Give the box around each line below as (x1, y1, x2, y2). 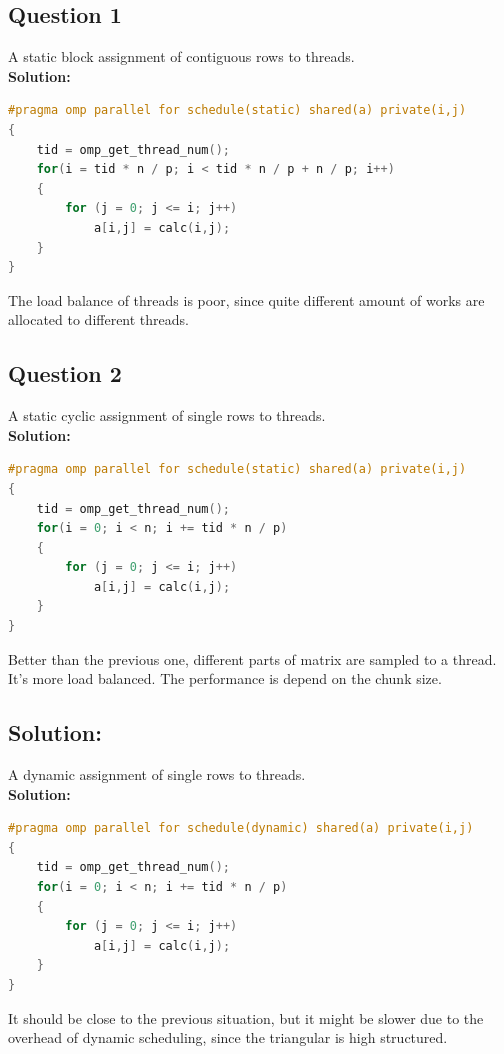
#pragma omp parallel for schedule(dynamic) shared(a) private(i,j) (8, 821, 474, 836)
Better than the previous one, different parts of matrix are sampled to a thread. (8, 648, 497, 669)
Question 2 (8, 358, 122, 389)
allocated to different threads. (8, 309, 189, 330)
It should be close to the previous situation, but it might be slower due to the (8, 1007, 484, 1028)
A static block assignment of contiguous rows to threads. (8, 46, 355, 67)
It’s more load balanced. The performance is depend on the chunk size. (8, 668, 442, 689)
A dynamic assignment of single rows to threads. (8, 764, 306, 785)
